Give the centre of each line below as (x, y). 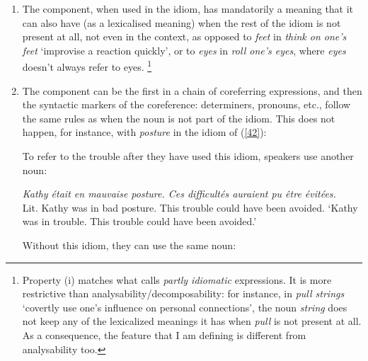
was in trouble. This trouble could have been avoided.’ (139, 221)
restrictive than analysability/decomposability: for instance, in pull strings (183, 293)
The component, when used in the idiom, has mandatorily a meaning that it (188, 8)
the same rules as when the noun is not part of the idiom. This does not (179, 118)
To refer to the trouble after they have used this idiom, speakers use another (188, 156)
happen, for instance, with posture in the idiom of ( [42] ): (144, 132)
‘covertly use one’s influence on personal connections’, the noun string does (185, 307)
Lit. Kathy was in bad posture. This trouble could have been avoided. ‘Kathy (190, 207)
